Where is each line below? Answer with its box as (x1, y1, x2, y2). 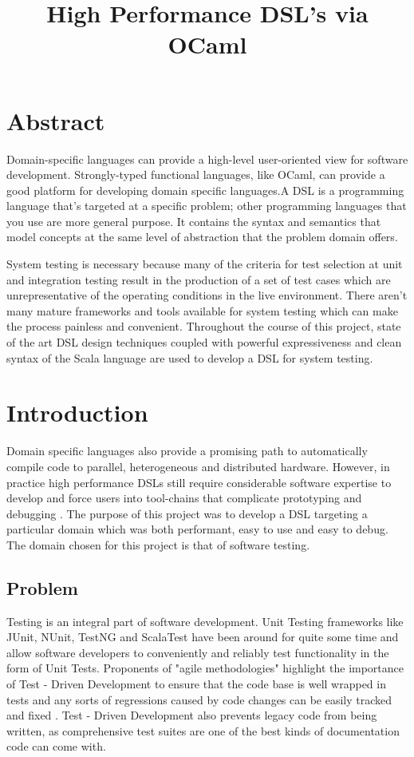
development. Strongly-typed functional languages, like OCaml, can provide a (6, 166, 385, 183)
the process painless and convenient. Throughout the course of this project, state (6, 318, 401, 335)
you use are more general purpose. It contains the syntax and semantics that (6, 212, 381, 229)
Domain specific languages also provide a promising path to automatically (6, 442, 368, 459)
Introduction (6, 396, 148, 429)
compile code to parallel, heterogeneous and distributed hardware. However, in (6, 458, 390, 474)
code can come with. (6, 738, 106, 755)
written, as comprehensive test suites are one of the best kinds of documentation (6, 722, 400, 739)
